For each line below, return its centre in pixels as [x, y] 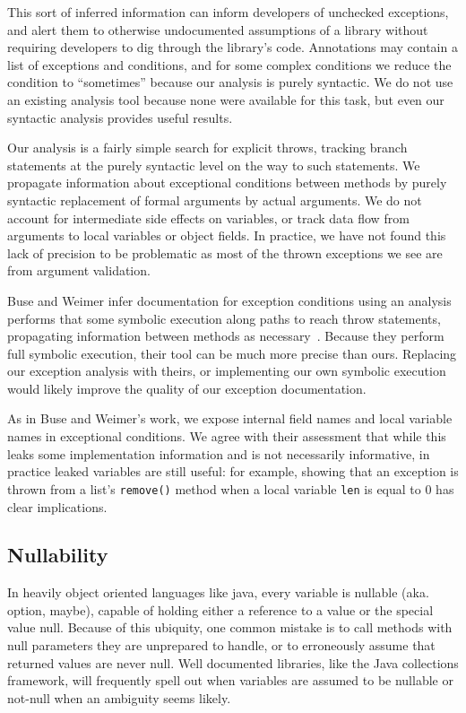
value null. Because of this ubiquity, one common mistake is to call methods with [230, 627]
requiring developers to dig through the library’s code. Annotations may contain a [233, 47]
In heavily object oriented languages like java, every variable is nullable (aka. [218, 592]
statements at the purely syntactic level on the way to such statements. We [214, 165]
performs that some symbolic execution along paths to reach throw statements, [224, 318]
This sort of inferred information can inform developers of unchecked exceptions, [228, 12]
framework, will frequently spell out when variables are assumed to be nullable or [230, 680]
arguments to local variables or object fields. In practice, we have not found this [227, 235]
